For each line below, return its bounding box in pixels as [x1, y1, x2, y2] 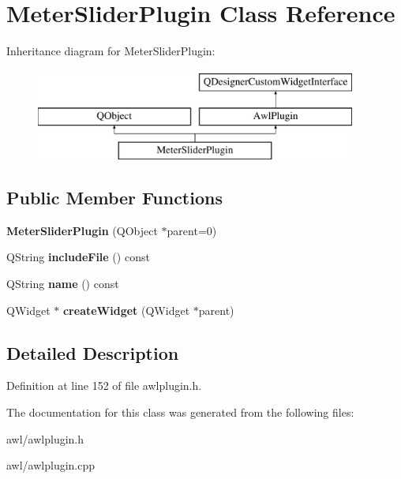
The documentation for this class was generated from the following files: [6, 404, 354, 421]
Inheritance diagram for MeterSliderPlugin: [6, 43, 215, 59]
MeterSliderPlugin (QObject [6, 222, 158, 238]
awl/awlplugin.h [6, 430, 84, 447]
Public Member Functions [6, 185, 223, 210]
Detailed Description [6, 340, 179, 365]
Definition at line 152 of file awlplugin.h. [6, 377, 202, 394]
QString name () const [6, 275, 119, 292]
